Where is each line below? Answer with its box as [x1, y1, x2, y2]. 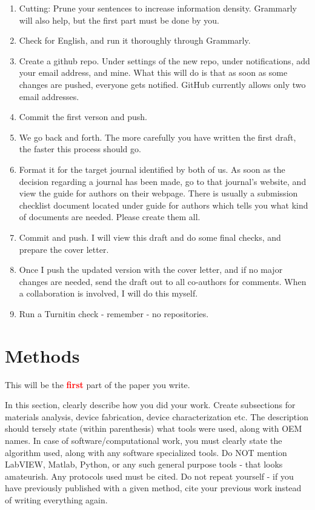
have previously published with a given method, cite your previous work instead [5, 481, 302, 494]
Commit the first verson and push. [19, 110, 147, 123]
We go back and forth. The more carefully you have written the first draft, [19, 130, 296, 143]
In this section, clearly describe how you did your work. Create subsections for [5, 398, 296, 411]
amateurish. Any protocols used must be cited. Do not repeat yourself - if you [5, 469, 294, 482]
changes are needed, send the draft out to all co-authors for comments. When [19, 275, 307, 287]
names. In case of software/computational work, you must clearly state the [5, 434, 282, 446]
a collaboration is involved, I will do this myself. [19, 287, 198, 300]
